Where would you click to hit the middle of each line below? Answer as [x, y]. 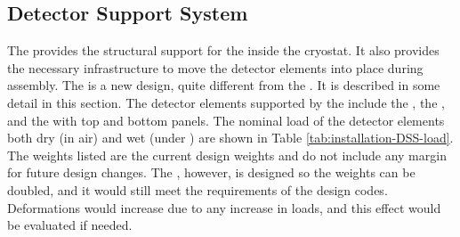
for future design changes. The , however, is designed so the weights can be [211, 172]
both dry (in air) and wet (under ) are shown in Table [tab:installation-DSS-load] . [230, 138]
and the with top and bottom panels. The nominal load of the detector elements [226, 120]
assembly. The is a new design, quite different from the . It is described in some [224, 85]
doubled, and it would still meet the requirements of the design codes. [198, 189]
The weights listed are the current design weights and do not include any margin [227, 155]
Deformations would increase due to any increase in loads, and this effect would [224, 207]
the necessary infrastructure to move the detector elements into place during [215, 67]
